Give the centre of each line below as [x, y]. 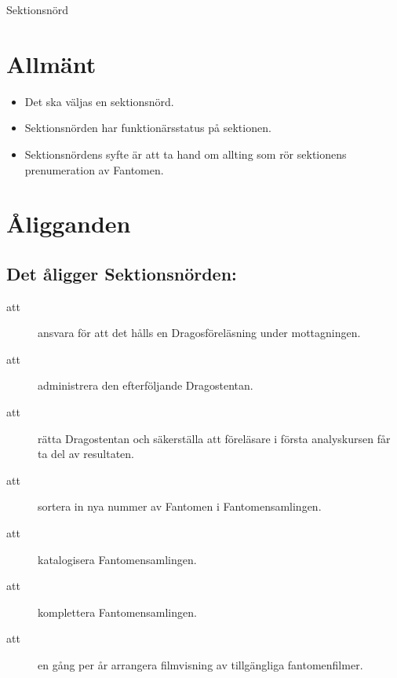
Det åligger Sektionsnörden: [122, 273]
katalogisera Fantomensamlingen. [117, 559]
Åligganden [69, 224]
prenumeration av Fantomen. [94, 169]
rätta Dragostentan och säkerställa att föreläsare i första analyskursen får [214, 438]
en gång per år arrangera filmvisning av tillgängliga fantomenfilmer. [200, 664]
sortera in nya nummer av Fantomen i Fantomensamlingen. [180, 506]
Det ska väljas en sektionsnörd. [99, 101]
